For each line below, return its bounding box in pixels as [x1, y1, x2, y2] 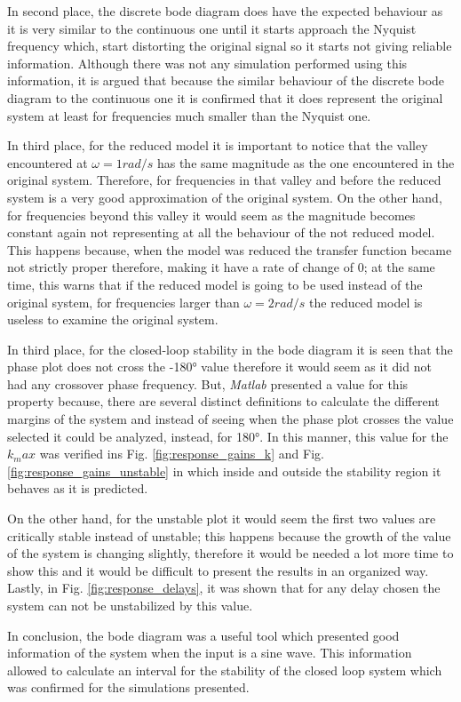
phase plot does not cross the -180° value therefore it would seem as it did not [7, 357, 432, 376]
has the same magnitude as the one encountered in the [156, 153, 455, 172]
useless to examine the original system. [7, 310, 219, 329]
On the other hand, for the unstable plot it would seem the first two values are [7, 509, 436, 528]
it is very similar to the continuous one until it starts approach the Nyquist [7, 19, 417, 37]
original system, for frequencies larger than [7, 292, 240, 311]
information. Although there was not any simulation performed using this [7, 53, 408, 72]
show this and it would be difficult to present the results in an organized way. [7, 561, 429, 579]
